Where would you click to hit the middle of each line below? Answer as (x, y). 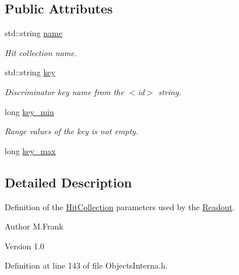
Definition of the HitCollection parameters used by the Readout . (120, 206)
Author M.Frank (34, 226)
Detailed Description (68, 182)
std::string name (34, 33)
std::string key (30, 72)
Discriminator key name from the (64, 91)
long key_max (30, 150)
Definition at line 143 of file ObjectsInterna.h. (86, 265)
